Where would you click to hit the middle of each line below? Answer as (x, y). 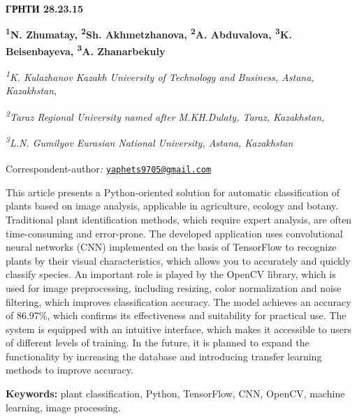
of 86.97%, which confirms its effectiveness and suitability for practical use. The (176, 315)
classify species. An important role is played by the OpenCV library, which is (171, 274)
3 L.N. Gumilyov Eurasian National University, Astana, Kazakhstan (150, 141)
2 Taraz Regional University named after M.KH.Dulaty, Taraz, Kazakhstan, (165, 115)
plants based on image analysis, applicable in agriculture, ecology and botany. (172, 206)
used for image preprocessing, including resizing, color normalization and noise (174, 287)
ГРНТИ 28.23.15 (45, 8)
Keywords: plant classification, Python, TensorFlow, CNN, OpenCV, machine (175, 394)
